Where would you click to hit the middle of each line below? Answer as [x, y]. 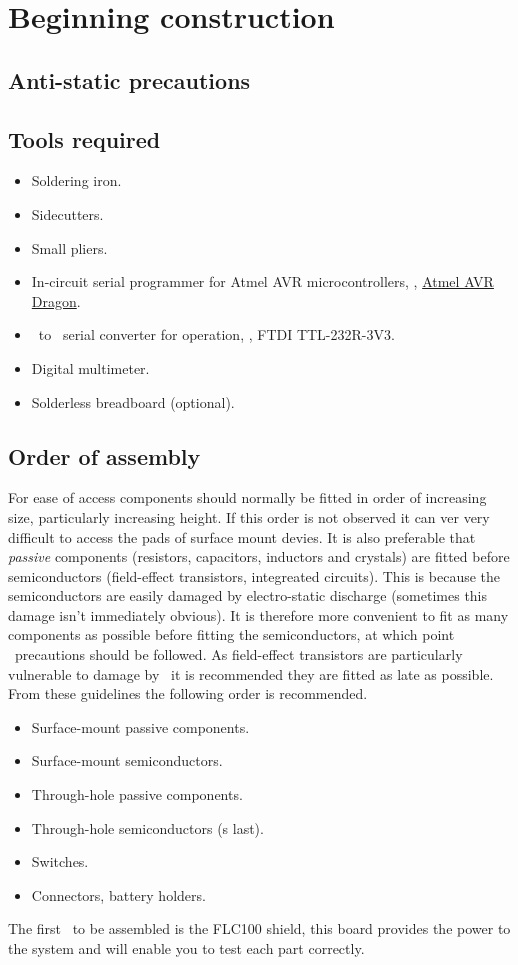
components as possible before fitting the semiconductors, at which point [231, 634]
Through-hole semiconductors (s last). [147, 827]
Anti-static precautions [129, 79]
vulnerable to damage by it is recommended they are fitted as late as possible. [251, 673]
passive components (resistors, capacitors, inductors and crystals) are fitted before [259, 556]
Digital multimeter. [90, 367]
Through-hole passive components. [137, 794]
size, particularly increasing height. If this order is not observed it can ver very [249, 516]
